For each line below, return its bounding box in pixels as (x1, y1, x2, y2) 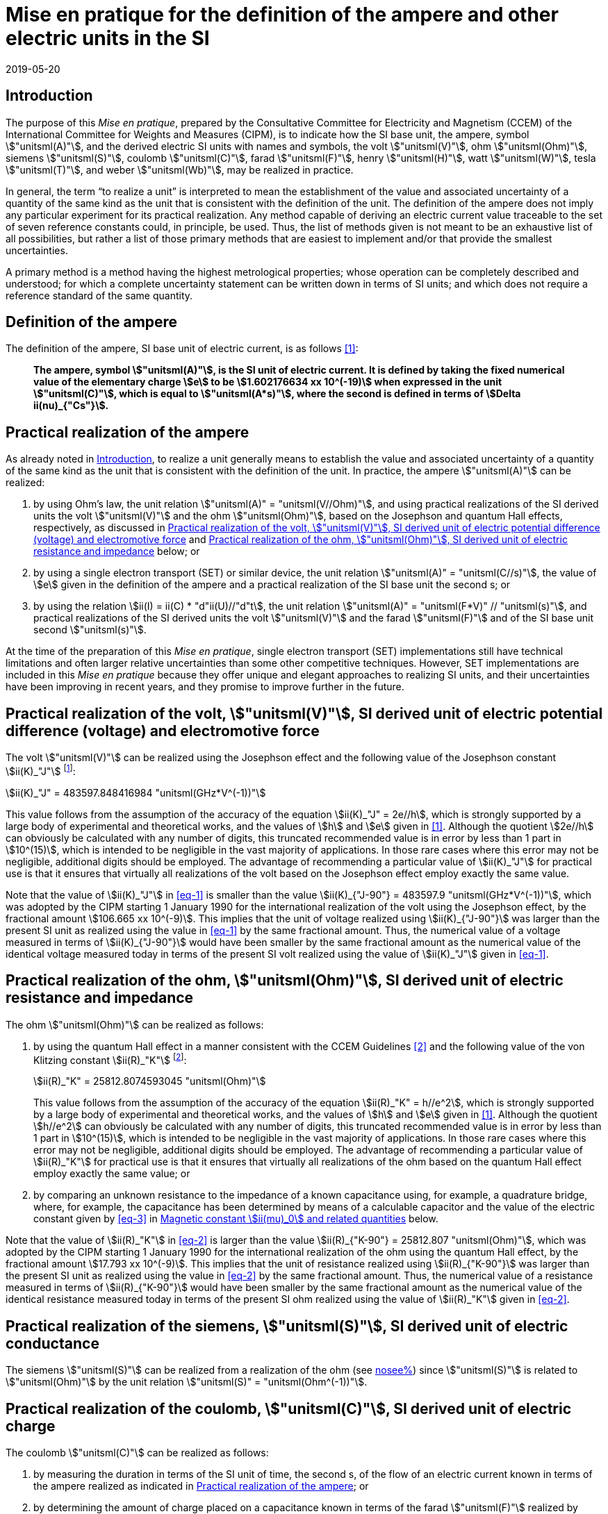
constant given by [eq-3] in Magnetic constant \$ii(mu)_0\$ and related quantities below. (33, 1213, 438, 1225)
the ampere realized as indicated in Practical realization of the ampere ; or (33, 1479, 369, 1492)
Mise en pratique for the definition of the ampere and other (6, 3, 559, 26)
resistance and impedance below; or (33, 545, 200, 558)
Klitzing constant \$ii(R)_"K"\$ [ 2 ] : (33, 1051, 187, 1066)
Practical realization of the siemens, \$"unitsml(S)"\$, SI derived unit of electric (6, 1317, 568, 1335)
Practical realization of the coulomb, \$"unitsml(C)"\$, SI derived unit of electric (6, 1399, 572, 1417)
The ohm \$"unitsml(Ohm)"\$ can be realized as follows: (6, 1018, 264, 1031)
